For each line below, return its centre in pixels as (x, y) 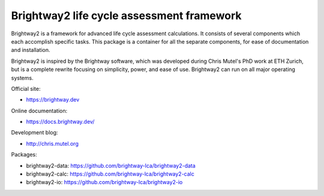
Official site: (26, 88)
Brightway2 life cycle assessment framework (127, 16)
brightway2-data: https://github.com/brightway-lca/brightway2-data (111, 166)
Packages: (24, 155)
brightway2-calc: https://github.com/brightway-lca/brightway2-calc (110, 174)
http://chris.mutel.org (52, 143)
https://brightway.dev (53, 100)
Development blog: (34, 133)
